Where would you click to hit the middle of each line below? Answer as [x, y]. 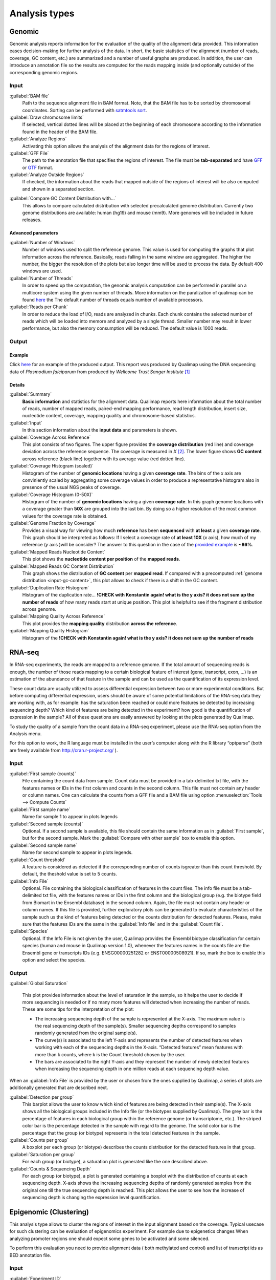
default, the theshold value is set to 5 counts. [70, 874]
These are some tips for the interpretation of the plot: [78, 1009]
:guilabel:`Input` [26, 423]
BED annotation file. [30, 1255]
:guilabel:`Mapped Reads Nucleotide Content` [57, 552]
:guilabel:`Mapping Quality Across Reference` [57, 616]
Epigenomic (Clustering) [49, 1212]
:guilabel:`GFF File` [29, 153]
